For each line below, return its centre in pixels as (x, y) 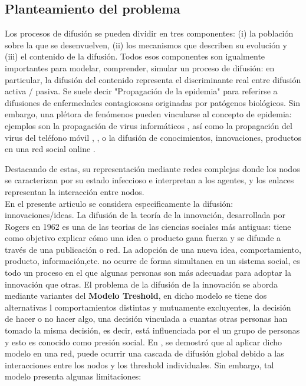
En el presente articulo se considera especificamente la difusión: (119, 203)
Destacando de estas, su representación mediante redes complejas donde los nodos (152, 168)
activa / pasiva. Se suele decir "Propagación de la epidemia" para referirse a (141, 91)
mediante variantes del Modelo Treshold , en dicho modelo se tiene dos (136, 296)
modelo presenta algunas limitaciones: (73, 376)
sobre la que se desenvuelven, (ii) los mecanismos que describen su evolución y (146, 44)
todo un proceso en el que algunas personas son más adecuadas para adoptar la (148, 273)
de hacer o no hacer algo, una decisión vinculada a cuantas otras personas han (146, 319)
